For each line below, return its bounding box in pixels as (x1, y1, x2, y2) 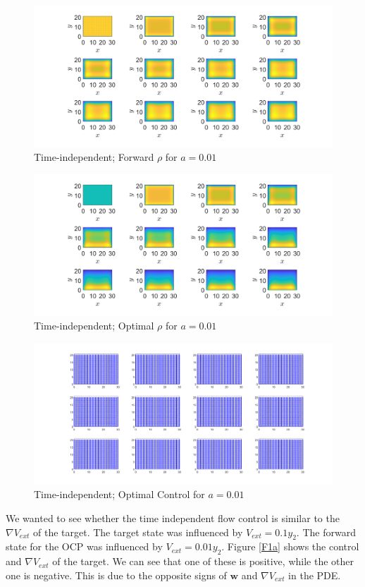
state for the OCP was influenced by (6, 539, 163, 554)
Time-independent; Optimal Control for (34, 487, 205, 502)
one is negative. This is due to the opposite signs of (6, 567, 227, 582)
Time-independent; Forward (34, 150, 154, 164)
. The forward (296, 524, 356, 539)
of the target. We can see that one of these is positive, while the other (52, 554, 354, 569)
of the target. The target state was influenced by (33, 524, 243, 539)
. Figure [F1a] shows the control (221, 539, 359, 554)
